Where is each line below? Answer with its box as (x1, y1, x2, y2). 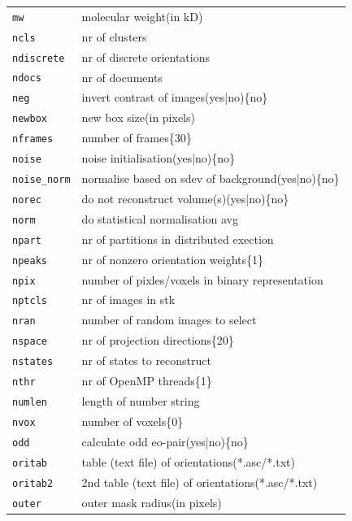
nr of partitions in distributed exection (81, 230, 274, 247)
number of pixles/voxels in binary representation (81, 271, 324, 288)
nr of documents (81, 68, 163, 85)
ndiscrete (12, 52, 65, 64)
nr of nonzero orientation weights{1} (81, 250, 264, 267)
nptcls (12, 295, 47, 307)
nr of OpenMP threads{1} (81, 372, 212, 389)
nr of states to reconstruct (81, 352, 211, 369)
